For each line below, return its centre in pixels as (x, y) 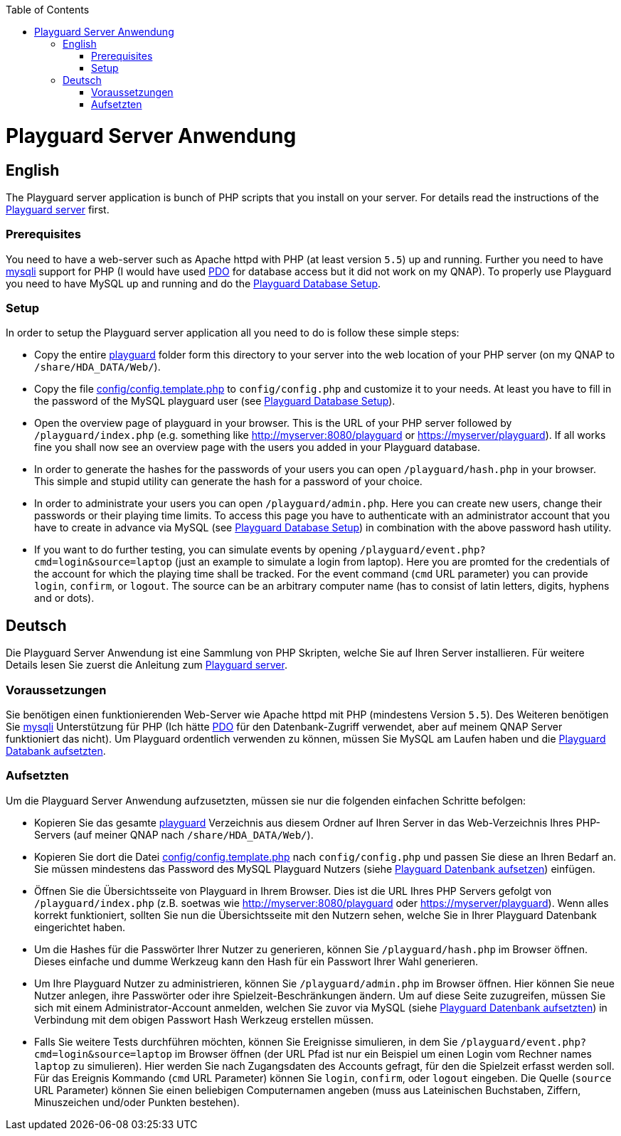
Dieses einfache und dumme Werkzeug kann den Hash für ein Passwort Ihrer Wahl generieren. (256, 961)
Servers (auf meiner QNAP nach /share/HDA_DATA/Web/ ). (174, 834)
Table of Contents (48, 10)
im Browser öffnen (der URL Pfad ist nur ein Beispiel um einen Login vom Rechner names (383, 1053)
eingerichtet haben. (80, 927)
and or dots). (64, 598)
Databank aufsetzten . (56, 751)
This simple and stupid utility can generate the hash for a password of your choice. (228, 482)
